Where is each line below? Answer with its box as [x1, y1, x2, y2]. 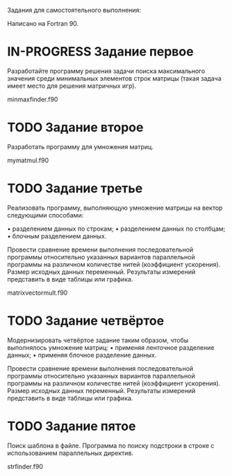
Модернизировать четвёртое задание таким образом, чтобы [7, 336, 189, 344]
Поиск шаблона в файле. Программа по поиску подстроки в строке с [7, 441, 215, 450]
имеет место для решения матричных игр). [7, 82, 137, 90]
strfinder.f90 [7, 462, 44, 470]
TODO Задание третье [7, 181, 143, 197]
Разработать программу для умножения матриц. [7, 142, 154, 151]
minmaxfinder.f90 [7, 95, 58, 103]
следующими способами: [7, 210, 84, 219]
